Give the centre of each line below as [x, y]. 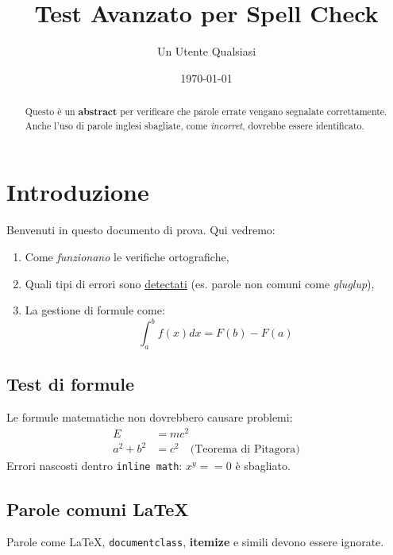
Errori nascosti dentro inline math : [94, 466]
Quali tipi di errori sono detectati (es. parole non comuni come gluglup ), [200, 283]
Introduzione [78, 192]
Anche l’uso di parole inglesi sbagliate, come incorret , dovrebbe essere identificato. [195, 125]
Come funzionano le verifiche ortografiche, [127, 256]
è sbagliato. [263, 466]
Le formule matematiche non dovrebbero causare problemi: [150, 417]
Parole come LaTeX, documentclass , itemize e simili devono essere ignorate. [195, 542]
